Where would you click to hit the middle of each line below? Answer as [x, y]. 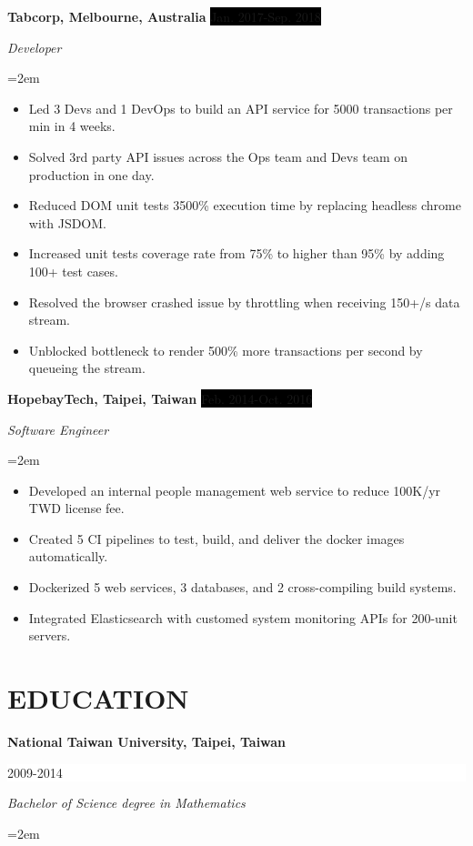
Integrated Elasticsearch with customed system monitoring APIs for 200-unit [243, 617]
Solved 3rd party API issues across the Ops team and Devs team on [218, 156]
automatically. [68, 556]
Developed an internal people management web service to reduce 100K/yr [235, 490]
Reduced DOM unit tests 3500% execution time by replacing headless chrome [245, 205]
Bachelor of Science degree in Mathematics [126, 803]
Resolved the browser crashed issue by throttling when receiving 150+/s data [244, 302]
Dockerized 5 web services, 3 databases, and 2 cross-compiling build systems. [242, 587]
